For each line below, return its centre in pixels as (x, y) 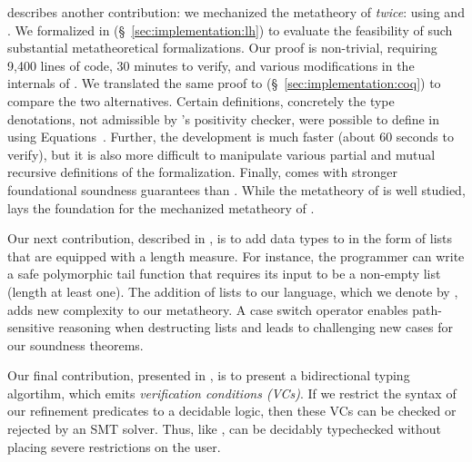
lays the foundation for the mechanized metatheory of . (161, 207)
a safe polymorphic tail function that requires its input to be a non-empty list (224, 274)
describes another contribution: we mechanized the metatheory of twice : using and (236, 12)
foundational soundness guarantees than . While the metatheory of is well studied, (236, 189)
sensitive (31, 327)
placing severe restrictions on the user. (114, 446)
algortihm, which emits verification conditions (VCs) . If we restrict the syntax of (232, 393)
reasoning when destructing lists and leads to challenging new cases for (256, 327)
